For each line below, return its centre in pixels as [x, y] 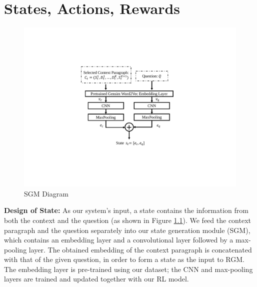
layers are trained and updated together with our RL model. [96, 279]
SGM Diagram [46, 193]
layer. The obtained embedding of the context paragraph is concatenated [140, 249]
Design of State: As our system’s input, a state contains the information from [126, 210]
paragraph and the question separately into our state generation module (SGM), [127, 230]
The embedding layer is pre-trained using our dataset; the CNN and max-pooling [128, 269]
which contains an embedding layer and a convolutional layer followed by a [119, 240]
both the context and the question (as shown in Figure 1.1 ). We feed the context [127, 220]
